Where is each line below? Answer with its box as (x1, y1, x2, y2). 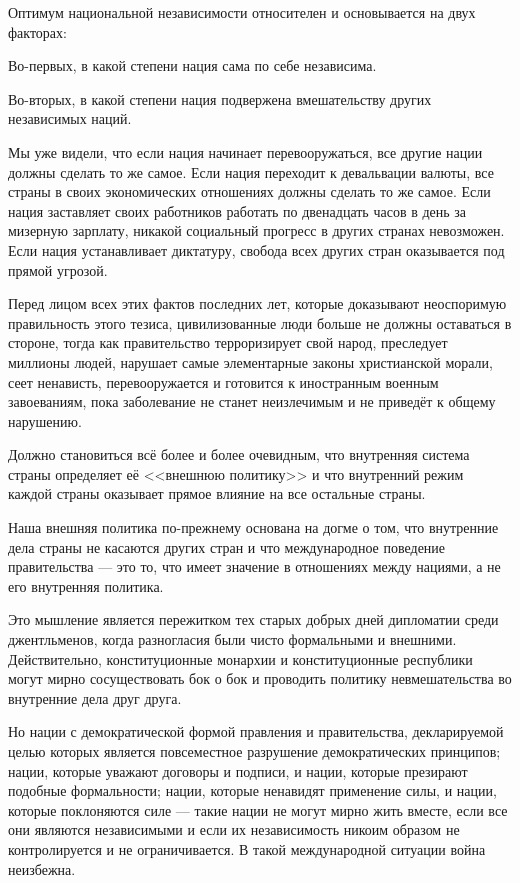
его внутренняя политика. (8, 575, 164, 596)
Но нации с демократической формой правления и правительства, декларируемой (8, 721, 504, 742)
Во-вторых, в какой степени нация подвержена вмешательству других (8, 88, 432, 109)
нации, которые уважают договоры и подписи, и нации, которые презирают (8, 760, 468, 781)
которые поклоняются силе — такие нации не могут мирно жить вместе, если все (8, 799, 508, 820)
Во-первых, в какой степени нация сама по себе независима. (8, 55, 377, 76)
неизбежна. (8, 858, 76, 879)
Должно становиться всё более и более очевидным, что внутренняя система (8, 444, 470, 465)
